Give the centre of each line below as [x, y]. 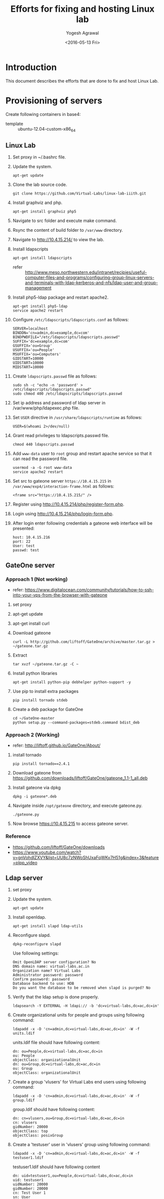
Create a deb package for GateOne [48, 709]
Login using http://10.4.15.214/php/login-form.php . [63, 514]
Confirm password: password [41, 979]
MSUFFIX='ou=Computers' [37, 355]
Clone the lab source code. [40, 185]
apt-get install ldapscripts [42, 258]
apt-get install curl [31, 623]
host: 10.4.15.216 [31, 537]
